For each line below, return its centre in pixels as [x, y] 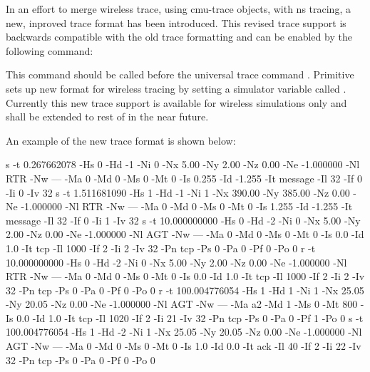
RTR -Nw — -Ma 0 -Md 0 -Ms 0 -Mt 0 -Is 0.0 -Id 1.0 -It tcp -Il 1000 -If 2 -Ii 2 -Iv [185, 276]
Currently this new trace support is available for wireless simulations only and [176, 102]
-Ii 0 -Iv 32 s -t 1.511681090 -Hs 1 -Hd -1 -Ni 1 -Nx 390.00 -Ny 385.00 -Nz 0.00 [178, 192]
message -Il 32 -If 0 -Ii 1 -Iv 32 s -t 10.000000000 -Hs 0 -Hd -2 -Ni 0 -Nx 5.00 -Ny [183, 220]
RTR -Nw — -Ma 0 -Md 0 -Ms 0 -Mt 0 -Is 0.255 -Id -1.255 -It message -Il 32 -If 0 [184, 178]
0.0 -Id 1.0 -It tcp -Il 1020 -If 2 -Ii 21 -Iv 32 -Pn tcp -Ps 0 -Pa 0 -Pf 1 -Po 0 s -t [190, 317]
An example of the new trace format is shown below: [121, 140]
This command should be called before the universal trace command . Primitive [180, 74]
